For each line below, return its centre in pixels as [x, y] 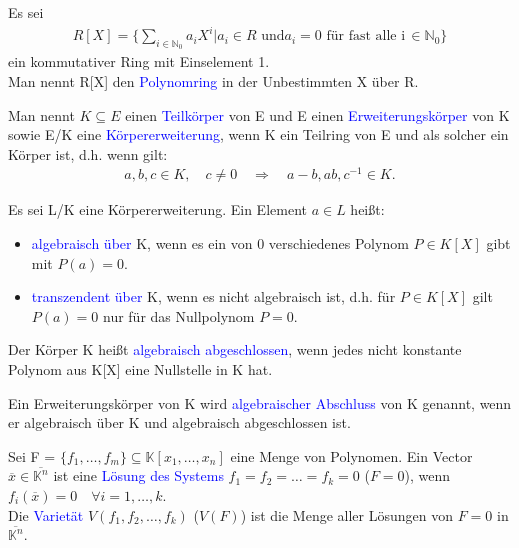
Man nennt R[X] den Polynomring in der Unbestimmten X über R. [213, 80]
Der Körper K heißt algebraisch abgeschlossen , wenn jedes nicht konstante [235, 349]
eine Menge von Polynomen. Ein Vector [351, 455]
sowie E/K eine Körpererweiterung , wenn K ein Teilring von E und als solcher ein [258, 134]
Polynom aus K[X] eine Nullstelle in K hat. [140, 368]
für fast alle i [366, 36]
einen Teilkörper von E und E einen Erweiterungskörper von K [317, 114]
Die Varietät [46, 514]
